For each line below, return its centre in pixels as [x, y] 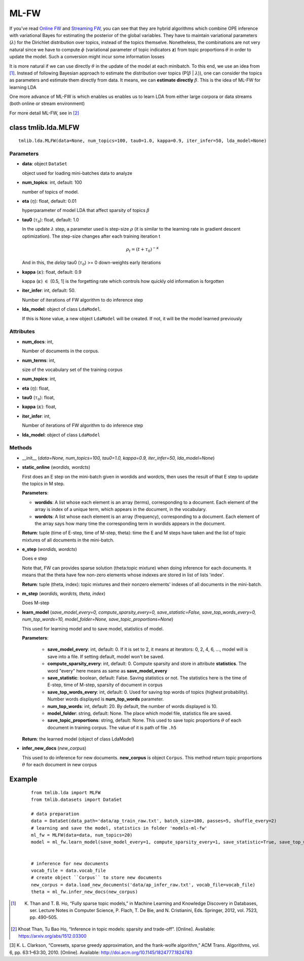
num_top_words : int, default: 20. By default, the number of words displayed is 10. [132, 706]
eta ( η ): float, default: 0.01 [49, 201]
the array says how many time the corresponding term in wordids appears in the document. [130, 523]
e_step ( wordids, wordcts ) [49, 549]
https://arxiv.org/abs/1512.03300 [53, 936]
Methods [21, 448]
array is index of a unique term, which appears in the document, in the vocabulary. [121, 509]
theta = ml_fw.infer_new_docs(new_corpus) [85, 892]
